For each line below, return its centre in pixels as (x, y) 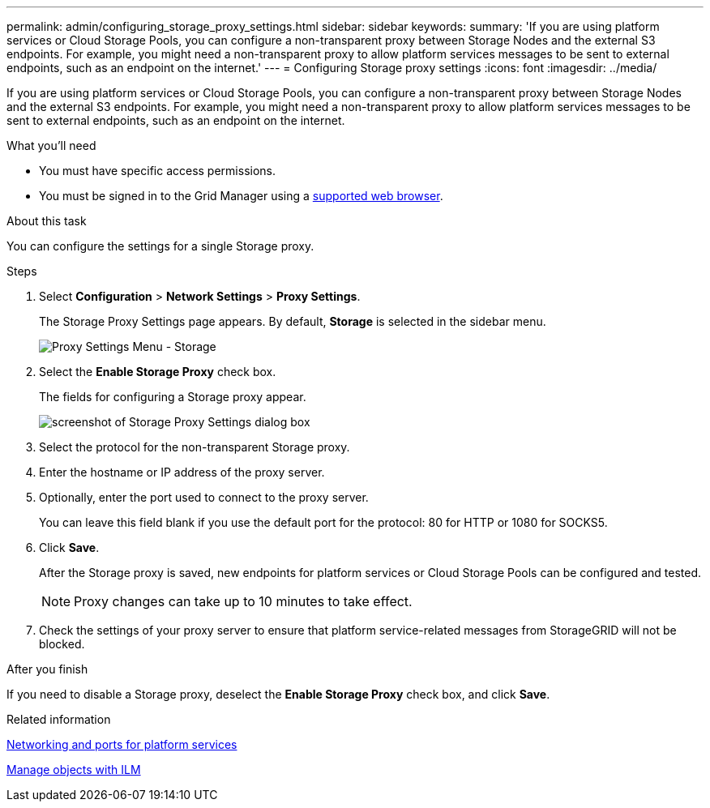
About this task (47, 221)
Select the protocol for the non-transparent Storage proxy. (195, 447)
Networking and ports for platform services (122, 744)
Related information (59, 719)
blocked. (62, 644)
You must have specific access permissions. (158, 171)
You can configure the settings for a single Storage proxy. (160, 246)
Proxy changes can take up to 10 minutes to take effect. (243, 601)
